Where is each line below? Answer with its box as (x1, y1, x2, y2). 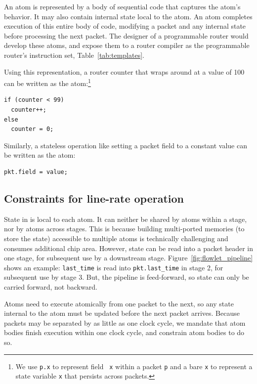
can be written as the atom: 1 (4, 77, 91, 88)
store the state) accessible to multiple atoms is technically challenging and (4, 233, 228, 243)
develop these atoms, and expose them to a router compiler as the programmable (4, 40, 250, 50)
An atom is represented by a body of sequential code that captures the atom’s (4, 1, 241, 11)
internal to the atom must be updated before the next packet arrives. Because (4, 308, 240, 318)
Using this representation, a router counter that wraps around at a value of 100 (4, 66, 245, 77)
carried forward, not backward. (4, 281, 97, 292)
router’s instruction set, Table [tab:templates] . (4, 49, 144, 60)
